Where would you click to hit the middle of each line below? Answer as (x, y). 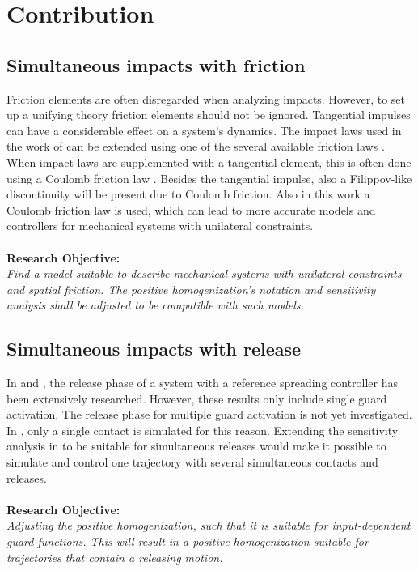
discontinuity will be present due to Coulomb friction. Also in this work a (188, 194)
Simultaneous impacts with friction (156, 64)
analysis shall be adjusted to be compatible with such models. (155, 305)
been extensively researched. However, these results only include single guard (197, 398)
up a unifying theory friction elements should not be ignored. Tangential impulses (209, 115)
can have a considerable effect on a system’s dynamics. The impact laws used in (204, 130)
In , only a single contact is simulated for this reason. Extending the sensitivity (203, 430)
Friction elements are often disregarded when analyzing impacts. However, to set (206, 98)
